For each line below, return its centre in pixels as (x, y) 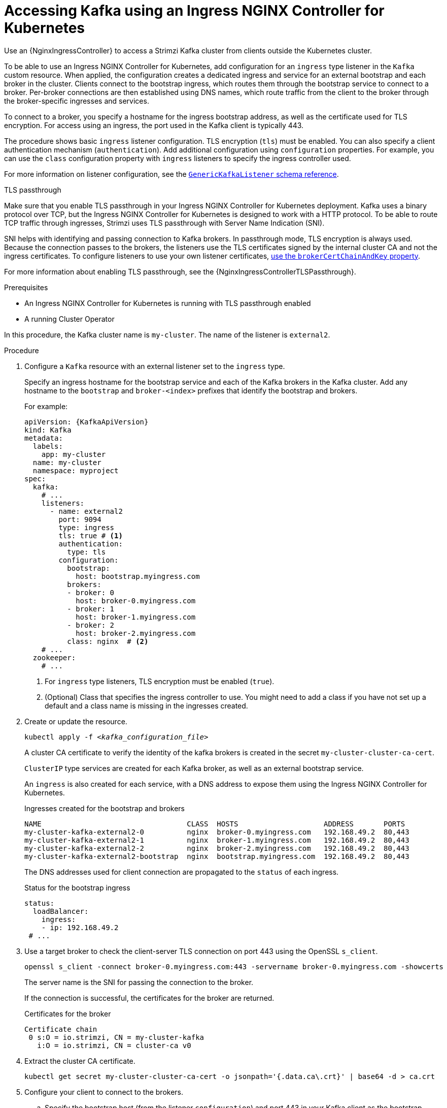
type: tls (87, 552)
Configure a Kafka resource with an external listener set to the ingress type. (155, 366)
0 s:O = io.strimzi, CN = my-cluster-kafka (116, 1037)
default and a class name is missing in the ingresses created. (146, 705)
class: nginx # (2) (108, 641)
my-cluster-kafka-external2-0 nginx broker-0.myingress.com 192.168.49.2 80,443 (217, 832)
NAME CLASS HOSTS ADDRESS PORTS (215, 824)
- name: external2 (86, 511)
